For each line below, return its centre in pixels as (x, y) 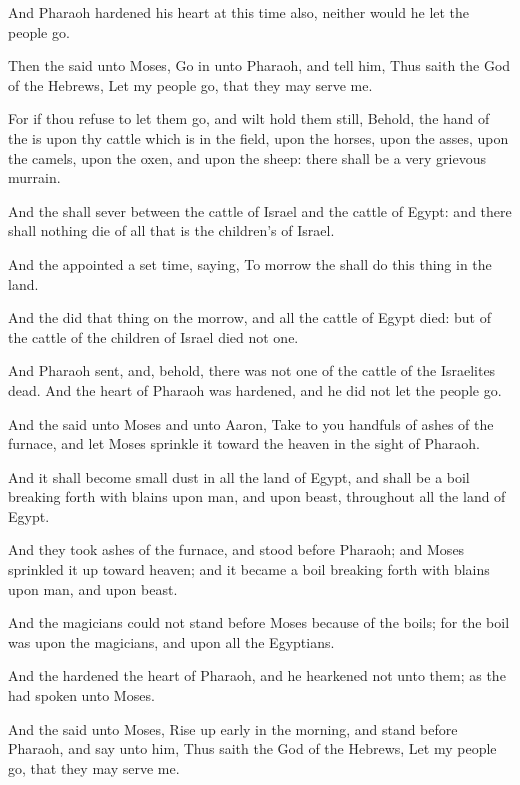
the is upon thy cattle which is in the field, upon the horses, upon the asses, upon (258, 137)
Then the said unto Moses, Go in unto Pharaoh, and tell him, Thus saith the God (259, 65)
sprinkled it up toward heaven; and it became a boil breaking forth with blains (249, 569)
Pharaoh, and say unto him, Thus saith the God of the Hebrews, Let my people (252, 748)
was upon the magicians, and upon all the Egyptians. (171, 641)
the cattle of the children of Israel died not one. (153, 336)
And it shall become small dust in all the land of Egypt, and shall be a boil (239, 476)
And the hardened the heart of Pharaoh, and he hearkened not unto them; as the (257, 675)
